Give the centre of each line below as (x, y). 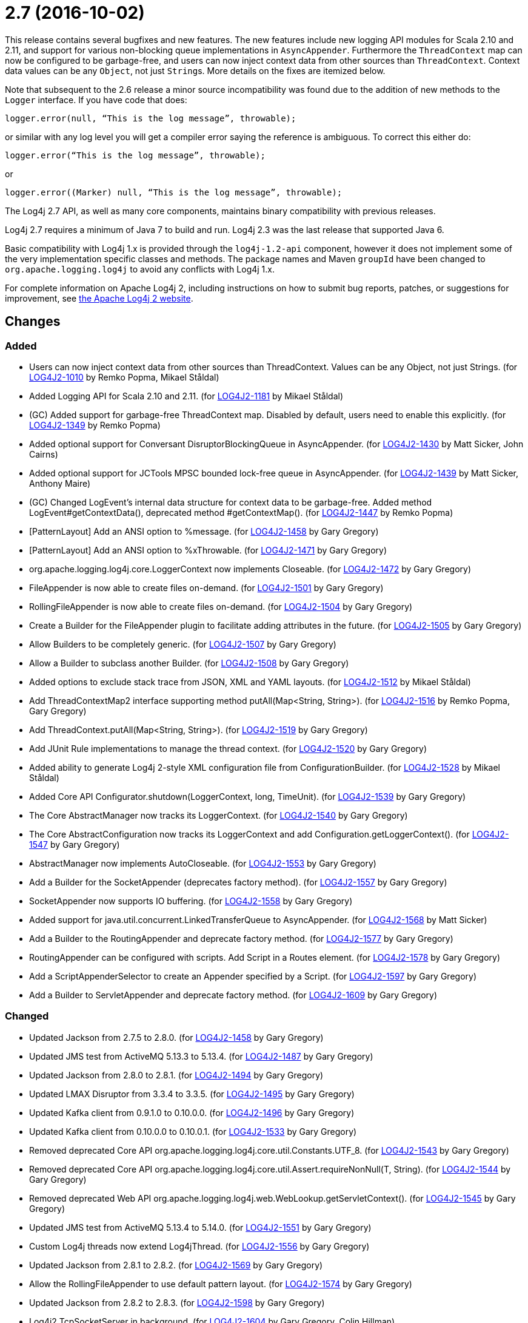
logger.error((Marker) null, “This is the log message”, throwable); (174, 192)
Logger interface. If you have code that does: (96, 100)
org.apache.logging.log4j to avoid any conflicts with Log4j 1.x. (140, 269)
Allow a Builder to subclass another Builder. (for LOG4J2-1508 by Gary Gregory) (189, 663)
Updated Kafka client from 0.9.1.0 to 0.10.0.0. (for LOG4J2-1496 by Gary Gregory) (192, 1112)
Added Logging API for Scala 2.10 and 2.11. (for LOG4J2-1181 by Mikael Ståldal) (186, 396)
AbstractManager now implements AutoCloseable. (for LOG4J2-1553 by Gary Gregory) (203, 863)
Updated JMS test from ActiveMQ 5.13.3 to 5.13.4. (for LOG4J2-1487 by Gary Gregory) (201, 1056)
